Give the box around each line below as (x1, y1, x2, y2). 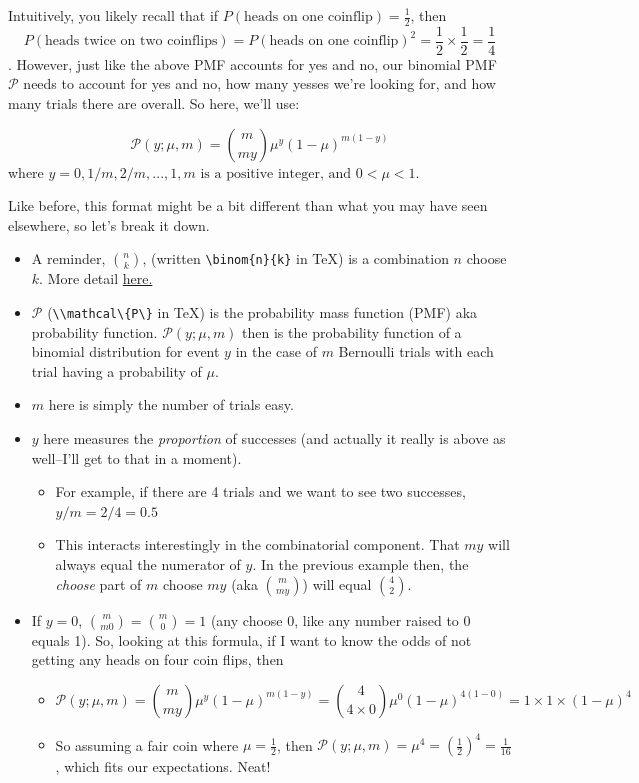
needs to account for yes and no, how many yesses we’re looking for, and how (23, 73, 496, 94)
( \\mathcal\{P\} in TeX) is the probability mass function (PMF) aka (47, 302, 478, 323)
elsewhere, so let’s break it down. (8, 214, 210, 235)
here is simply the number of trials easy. (48, 394, 294, 415)
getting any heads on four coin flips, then (31, 649, 284, 670)
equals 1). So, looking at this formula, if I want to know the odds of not (31, 629, 472, 650)
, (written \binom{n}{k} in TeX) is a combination (142, 248, 449, 269)
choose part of (55, 573, 142, 594)
